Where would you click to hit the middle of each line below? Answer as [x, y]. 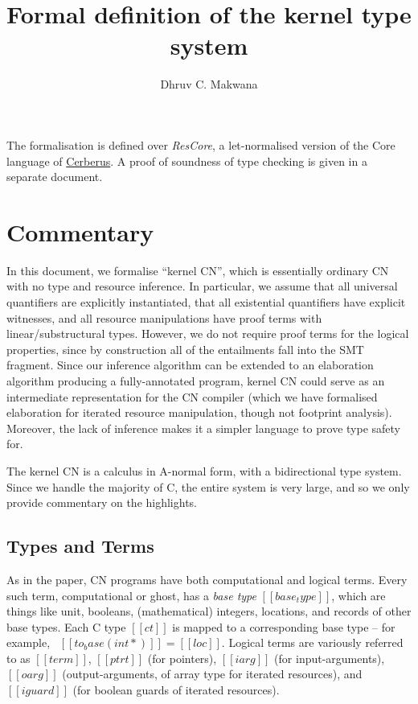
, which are [359, 595]
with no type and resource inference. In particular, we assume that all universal [202, 286]
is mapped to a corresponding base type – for [284, 626]
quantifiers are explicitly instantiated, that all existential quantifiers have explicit [206, 302]
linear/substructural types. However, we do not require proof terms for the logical [208, 333]
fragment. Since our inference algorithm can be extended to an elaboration [190, 365]
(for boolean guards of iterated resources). [176, 690]
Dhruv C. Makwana [209, 84]
